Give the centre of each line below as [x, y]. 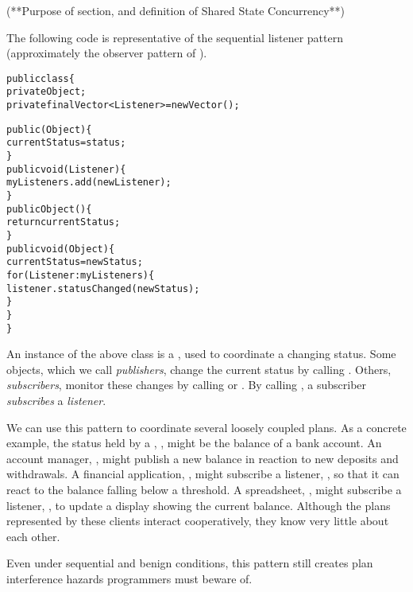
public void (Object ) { [61, 249]
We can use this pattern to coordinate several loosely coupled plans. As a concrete [206, 427]
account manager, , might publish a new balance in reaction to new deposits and [203, 458]
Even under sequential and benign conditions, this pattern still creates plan [190, 563]
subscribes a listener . [56, 401]
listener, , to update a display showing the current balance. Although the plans [199, 505]
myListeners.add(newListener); [89, 183]
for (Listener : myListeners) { [81, 275]
